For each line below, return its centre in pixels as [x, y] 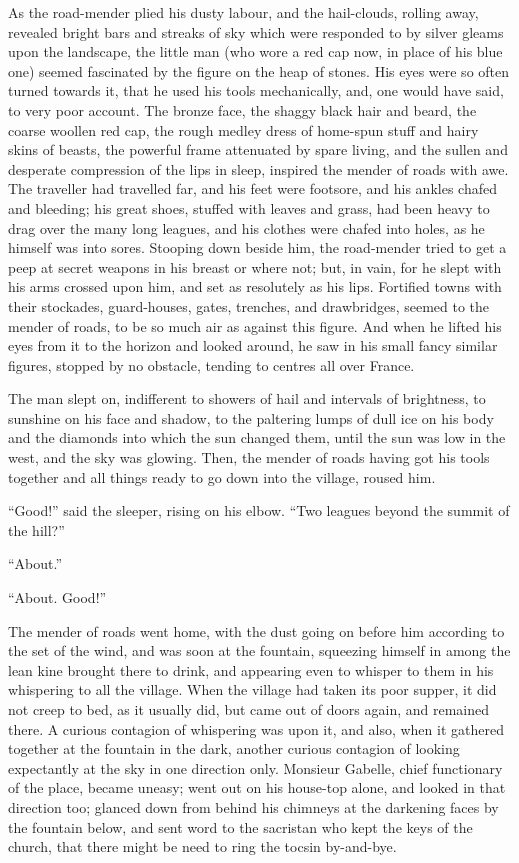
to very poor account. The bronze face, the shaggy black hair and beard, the [242, 109]
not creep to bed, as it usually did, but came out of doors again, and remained [249, 709]
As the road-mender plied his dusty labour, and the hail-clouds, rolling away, [243, 12]
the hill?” [36, 529]
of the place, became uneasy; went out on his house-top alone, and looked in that [257, 787]
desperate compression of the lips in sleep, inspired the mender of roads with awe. [258, 168]
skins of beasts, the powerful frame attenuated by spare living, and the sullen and [258, 149]
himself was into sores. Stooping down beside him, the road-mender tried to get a [257, 247]
